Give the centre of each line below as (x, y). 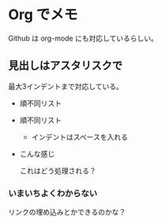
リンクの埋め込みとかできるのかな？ (67, 212)
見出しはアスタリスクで (65, 66)
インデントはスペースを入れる (79, 137)
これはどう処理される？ (58, 171)
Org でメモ (43, 15)
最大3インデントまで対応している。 (66, 86)
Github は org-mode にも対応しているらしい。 (83, 38)
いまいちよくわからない (53, 193)
